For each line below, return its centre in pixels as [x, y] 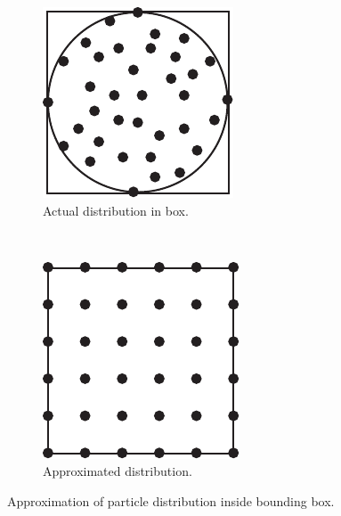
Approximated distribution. [118, 471]
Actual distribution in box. [116, 210]
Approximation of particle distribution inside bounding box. [171, 500]
